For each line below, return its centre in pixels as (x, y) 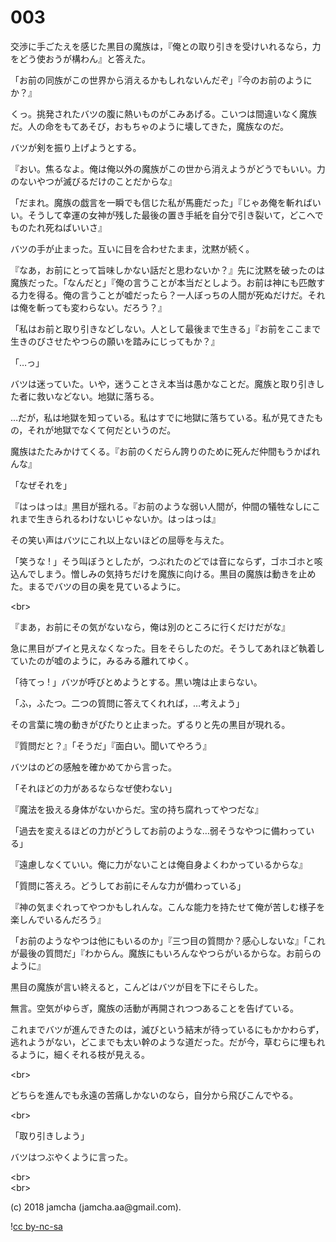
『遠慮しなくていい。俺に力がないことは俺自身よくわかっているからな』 (159, 864)
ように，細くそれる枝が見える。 (84, 1054)
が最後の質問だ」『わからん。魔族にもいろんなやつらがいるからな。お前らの (166, 953)
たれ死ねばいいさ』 (67, 227)
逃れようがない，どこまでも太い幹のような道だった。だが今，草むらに (155, 1042)
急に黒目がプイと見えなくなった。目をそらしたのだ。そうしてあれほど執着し (167, 648)
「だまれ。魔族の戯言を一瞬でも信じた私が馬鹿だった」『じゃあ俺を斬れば (161, 202)
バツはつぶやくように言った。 (71, 1157)
